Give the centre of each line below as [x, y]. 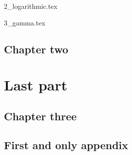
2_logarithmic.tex [31, 6]
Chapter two [36, 49]
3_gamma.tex [25, 22]
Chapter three [40, 116]
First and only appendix [66, 144]
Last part [36, 85]
